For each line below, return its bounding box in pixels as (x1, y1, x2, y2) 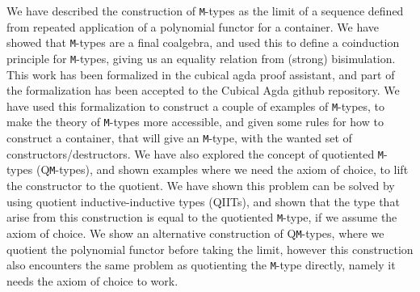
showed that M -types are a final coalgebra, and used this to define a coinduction (6, 34, 400, 51)
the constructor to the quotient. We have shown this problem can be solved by (6, 177, 395, 194)
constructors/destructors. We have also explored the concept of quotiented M (6, 145, 384, 162)
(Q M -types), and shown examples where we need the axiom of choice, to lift (36, 161, 409, 178)
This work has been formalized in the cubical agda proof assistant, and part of (6, 66, 395, 83)
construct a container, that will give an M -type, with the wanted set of (6, 129, 352, 146)
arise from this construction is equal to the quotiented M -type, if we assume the (6, 209, 397, 226)
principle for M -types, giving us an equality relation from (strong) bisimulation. (6, 49, 396, 66)
